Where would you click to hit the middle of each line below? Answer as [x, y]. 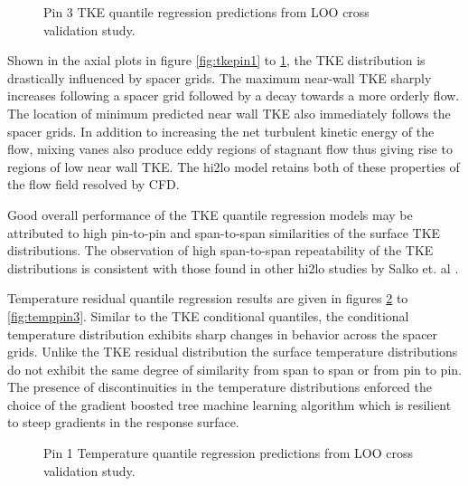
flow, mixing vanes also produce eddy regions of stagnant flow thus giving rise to [230, 149]
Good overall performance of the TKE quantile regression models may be [210, 214]
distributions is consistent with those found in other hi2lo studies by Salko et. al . [233, 267]
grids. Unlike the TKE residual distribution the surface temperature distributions [233, 352]
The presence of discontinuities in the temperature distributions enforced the [220, 387]
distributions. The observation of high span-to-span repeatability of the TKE [220, 250]
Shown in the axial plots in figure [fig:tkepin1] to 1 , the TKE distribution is [216, 60]
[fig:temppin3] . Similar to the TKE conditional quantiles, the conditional [208, 315]
